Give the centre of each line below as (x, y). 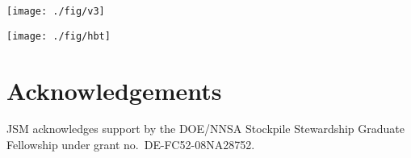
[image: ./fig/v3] (56, 11)
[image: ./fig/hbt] (59, 36)
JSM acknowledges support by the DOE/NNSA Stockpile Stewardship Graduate (206, 129)
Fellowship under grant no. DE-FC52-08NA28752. (131, 145)
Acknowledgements (114, 90)
